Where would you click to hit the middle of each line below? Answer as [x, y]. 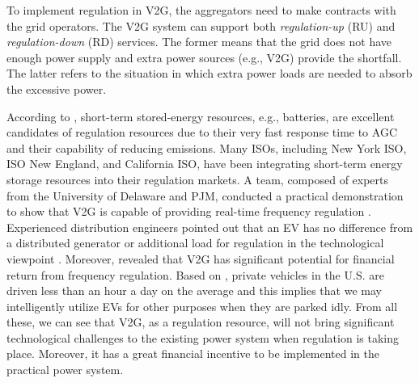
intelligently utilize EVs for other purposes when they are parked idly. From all [202, 306]
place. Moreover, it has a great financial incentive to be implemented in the [193, 354]
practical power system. [65, 370]
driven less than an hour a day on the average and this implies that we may [194, 290]
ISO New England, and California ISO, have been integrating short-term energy [205, 164]
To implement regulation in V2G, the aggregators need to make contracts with [201, 10]
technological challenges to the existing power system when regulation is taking [203, 337]
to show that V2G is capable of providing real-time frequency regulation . [189, 211]
